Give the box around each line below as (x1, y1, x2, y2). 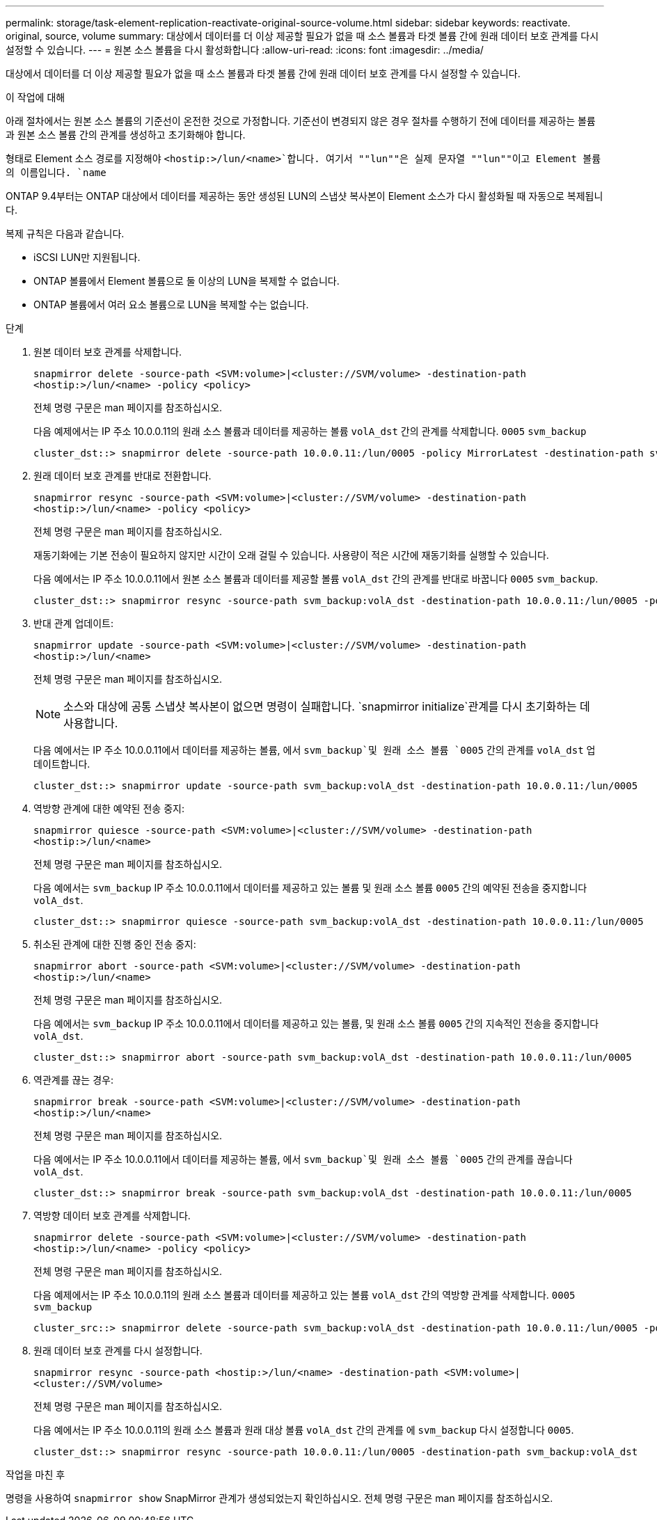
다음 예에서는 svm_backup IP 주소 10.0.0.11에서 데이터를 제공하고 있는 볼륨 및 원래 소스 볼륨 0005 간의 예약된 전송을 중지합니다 (33, 882, 587, 894)
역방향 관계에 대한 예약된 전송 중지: (33, 802, 184, 814)
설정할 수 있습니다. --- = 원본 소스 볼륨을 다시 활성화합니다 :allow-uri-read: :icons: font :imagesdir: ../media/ (6, 44, 484, 56)
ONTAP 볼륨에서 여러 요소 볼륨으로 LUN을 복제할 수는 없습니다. (33, 299, 309, 310)
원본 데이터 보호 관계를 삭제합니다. (33, 346, 182, 358)
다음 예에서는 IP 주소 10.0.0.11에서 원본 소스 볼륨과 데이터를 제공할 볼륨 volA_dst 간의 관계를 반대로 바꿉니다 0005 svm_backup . (33, 573, 599, 585)
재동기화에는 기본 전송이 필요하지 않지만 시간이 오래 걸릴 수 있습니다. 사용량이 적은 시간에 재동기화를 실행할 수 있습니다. (33, 549, 549, 561)
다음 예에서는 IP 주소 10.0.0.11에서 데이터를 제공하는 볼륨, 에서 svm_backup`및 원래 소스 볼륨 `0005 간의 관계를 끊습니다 (33, 1153, 573, 1165)
